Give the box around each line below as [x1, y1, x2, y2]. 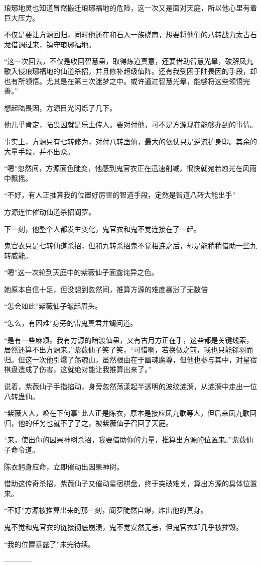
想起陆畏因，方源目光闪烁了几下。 [4, 102, 116, 113]
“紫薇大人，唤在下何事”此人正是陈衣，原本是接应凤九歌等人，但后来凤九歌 [4, 408, 250, 418]
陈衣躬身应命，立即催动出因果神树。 [4, 461, 123, 471]
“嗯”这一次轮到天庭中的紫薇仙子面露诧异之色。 [4, 267, 159, 277]
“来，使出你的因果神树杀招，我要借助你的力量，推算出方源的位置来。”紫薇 [4, 434, 246, 445]
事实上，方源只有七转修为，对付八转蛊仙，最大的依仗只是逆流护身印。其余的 [4, 136, 257, 146]
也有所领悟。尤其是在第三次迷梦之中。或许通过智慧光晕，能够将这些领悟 [4, 75, 243, 86]
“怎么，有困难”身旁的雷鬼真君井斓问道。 [4, 318, 138, 328]
